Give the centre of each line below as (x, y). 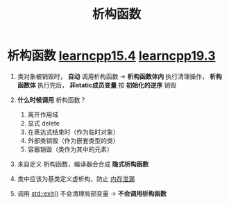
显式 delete (44, 123)
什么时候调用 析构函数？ (52, 100)
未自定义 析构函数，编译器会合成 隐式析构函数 (83, 164)
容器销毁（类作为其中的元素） (70, 149)
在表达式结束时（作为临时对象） (73, 132)
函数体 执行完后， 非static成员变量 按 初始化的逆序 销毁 (97, 85)
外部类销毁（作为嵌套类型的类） (73, 140)
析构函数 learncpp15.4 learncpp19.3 (111, 56)
